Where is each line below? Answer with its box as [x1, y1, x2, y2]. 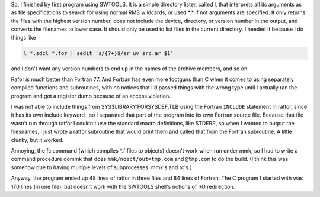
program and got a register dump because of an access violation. [11, 92, 171, 99]
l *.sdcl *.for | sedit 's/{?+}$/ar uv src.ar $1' [23, 50, 174, 56]
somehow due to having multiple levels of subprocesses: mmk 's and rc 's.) [11, 163, 192, 171]
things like [11, 34, 36, 41]
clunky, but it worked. [11, 136, 64, 143]
